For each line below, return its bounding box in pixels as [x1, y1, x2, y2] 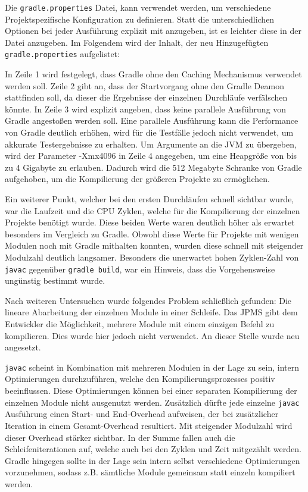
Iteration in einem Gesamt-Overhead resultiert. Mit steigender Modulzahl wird [5, 419, 293, 431]
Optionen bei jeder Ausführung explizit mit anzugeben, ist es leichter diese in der [5, 24, 301, 37]
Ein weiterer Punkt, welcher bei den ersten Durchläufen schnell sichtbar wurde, [5, 193, 294, 205]
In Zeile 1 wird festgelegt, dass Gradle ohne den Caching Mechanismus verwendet [5, 68, 302, 80]
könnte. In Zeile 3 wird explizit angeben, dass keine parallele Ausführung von [5, 102, 287, 115]
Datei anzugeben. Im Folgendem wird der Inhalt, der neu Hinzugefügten [5, 36, 269, 48]
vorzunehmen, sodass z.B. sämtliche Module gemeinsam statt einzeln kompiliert [5, 466, 295, 478]
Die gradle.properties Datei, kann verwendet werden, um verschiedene [5, 1, 271, 13]
